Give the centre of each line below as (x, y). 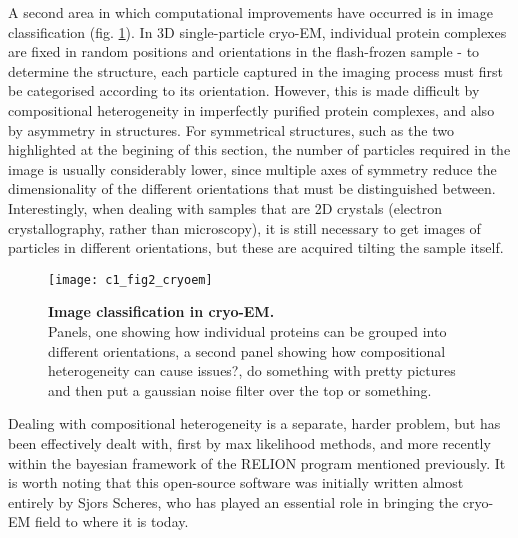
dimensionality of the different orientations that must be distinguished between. (252, 188)
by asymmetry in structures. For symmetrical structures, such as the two (231, 129)
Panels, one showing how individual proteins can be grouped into (247, 330)
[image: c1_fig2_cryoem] (130, 279)
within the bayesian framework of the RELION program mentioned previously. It (257, 462)
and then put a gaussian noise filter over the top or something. (240, 389)
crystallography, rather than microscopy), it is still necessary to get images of (244, 227)
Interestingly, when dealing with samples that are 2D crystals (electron (225, 207)
